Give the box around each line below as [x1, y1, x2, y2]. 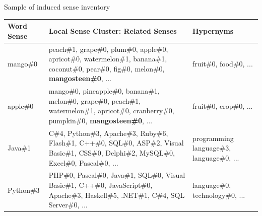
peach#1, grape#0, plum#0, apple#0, [48, 43, 168, 54]
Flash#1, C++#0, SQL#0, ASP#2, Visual [48, 137, 184, 148]
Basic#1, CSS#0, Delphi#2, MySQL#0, [48, 147, 175, 158]
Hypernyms [192, 25, 234, 36]
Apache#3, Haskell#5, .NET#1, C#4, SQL [48, 189, 185, 200]
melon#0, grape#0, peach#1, [48, 95, 141, 106]
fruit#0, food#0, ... [192, 58, 253, 68]
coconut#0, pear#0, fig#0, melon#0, [48, 63, 165, 74]
